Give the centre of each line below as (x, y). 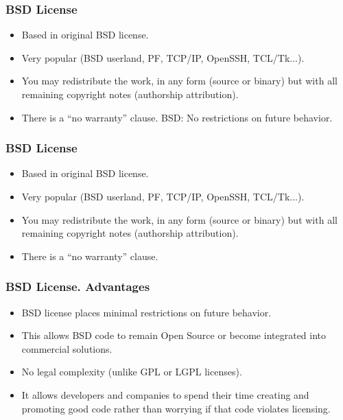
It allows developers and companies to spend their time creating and (165, 394)
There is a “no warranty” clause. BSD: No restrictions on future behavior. (177, 117)
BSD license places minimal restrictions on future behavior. (146, 312)
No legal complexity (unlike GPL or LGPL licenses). (132, 372)
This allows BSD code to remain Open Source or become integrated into (174, 335)
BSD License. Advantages (78, 287)
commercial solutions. (67, 348)
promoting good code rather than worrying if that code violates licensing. (176, 408)
